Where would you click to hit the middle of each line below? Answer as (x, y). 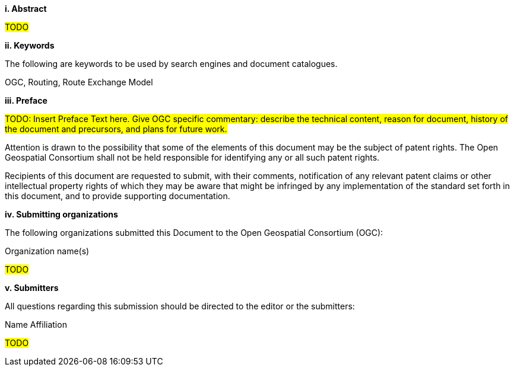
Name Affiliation (36, 324)
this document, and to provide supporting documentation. (118, 196)
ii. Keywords (30, 45)
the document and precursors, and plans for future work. (116, 129)
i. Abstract (26, 9)
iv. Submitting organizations (61, 214)
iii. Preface (26, 100)
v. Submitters (32, 288)
